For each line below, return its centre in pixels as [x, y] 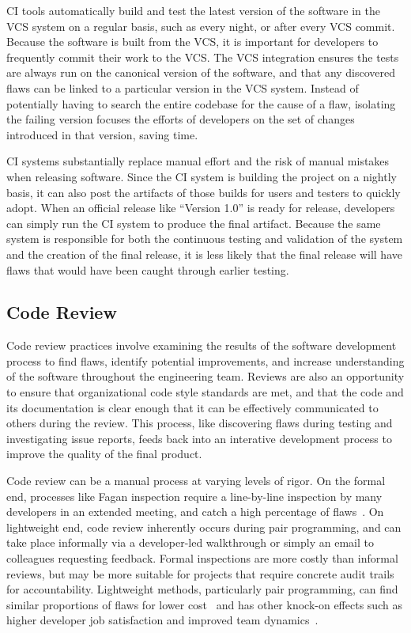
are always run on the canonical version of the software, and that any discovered [201, 72]
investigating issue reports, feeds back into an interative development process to [199, 438]
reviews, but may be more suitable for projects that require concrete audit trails [200, 573]
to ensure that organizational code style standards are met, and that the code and [205, 392]
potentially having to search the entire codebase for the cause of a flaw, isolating [201, 103]
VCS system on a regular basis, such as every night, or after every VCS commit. [201, 26]
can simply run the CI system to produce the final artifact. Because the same [194, 223]
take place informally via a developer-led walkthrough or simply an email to [190, 542]
